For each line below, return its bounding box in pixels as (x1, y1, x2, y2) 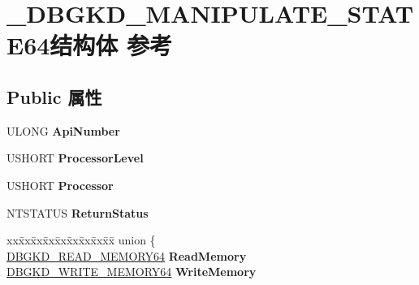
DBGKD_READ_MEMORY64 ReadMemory (6, 247, 247, 264)
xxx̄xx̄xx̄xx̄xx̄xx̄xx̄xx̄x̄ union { (6, 231, 156, 248)
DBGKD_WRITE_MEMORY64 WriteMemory (6, 263, 257, 280)
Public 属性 (6, 84, 102, 109)
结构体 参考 (50, 28, 173, 62)
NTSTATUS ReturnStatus (6, 204, 149, 221)
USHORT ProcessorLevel (6, 149, 144, 166)
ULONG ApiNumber (6, 122, 120, 139)
